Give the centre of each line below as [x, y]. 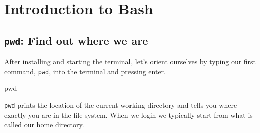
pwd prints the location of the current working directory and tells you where [121, 105]
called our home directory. [44, 125]
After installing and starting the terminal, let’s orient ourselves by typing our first [130, 61]
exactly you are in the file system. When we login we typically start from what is [128, 115]
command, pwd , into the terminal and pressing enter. [85, 71]
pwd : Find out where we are [76, 40]
